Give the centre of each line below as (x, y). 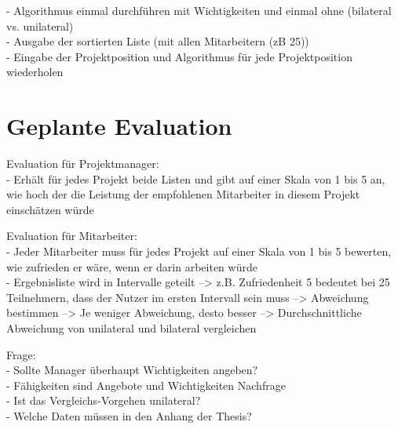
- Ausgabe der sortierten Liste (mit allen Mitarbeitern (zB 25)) (158, 41)
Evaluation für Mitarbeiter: (72, 236)
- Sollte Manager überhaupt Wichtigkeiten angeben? (132, 370)
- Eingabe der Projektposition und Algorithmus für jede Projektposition (179, 56)
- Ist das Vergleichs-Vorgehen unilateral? (104, 400)
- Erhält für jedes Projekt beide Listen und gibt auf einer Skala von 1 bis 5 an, (196, 178)
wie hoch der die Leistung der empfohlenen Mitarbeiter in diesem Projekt (183, 194)
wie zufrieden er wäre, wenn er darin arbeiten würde (132, 266)
